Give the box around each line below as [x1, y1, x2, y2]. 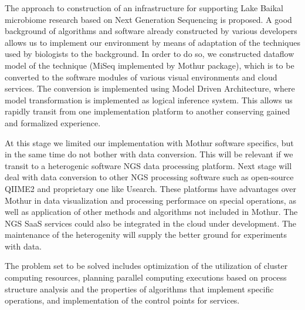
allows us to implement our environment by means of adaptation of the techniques [5, 36, 300, 48]
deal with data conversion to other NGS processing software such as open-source [5, 171, 294, 183]
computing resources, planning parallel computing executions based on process [5, 271, 287, 284]
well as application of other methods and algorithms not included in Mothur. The [5, 205, 298, 218]
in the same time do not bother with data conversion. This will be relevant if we [5, 148, 293, 160]
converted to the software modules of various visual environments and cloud [5, 70, 277, 83]
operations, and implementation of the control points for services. [5, 294, 240, 306]
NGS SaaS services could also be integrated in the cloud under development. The [5, 217, 297, 229]
